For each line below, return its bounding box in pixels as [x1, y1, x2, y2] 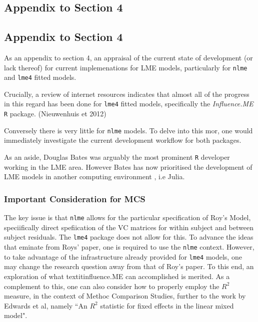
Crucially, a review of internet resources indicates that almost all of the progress [4, 88, 249, 99]
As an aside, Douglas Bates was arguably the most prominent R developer [4, 152, 230, 162]
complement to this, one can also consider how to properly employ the [4, 281, 219, 291]
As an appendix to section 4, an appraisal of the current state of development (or [4, 52, 253, 62]
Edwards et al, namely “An [4, 300, 87, 311]
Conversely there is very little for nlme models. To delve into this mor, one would [4, 125, 253, 135]
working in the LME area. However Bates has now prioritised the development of [4, 161, 252, 172]
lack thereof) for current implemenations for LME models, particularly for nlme [4, 62, 247, 72]
